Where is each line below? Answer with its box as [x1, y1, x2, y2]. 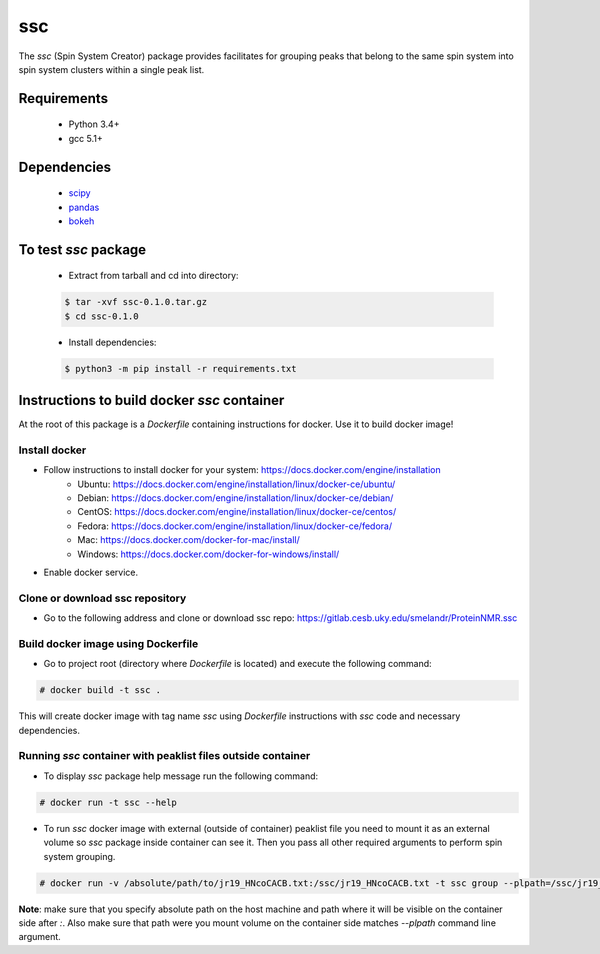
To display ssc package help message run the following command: [43, 770, 319, 782]
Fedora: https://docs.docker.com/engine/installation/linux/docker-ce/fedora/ [77, 520, 393, 532]
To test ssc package [18, 241, 147, 258]
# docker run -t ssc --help [39, 796, 177, 808]
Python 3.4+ [68, 118, 120, 130]
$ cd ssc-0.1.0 [64, 310, 139, 322]
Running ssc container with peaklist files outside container [18, 749, 311, 763]
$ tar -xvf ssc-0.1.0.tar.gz [64, 296, 208, 308]
